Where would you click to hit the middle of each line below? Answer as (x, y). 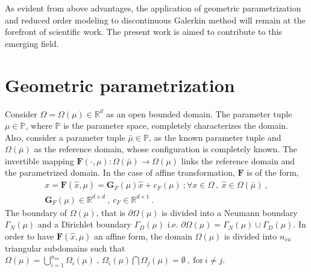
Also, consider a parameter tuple (65, 137)
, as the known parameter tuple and (215, 137)
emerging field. (32, 43)
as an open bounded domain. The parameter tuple (199, 113)
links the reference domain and (238, 160)
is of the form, (273, 172)
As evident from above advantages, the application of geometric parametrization (153, 8)
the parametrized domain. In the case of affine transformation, (120, 172)
